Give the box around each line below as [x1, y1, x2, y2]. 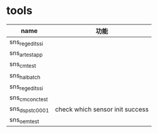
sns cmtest [9, 60, 37, 70]
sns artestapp [9, 49, 43, 59]
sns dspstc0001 [9, 104, 50, 114]
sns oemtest [9, 115, 40, 125]
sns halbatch [9, 71, 41, 81]
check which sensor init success [55, 105, 149, 113]
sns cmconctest [9, 93, 48, 103]
